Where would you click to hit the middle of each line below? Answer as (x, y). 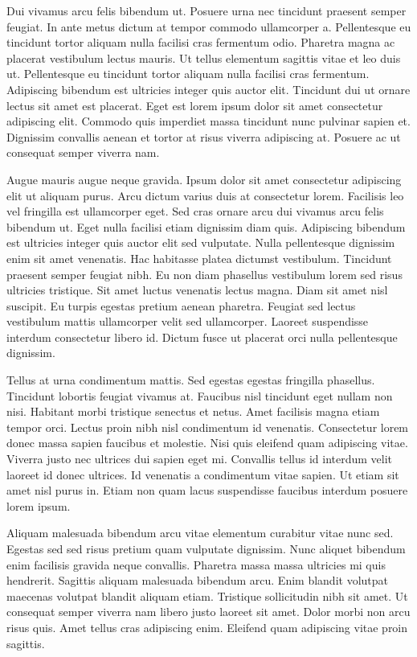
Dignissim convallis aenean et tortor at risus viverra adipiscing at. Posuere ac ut (204, 136)
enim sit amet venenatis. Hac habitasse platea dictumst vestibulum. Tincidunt (199, 258)
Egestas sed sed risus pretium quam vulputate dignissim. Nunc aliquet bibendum (206, 548)
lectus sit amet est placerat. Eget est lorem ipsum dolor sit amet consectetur (195, 105)
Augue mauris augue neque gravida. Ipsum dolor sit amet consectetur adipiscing (204, 179)
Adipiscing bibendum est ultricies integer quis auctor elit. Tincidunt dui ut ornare (208, 89)
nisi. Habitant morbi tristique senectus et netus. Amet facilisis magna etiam (193, 411)
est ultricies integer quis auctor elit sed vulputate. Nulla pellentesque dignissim (201, 242)
